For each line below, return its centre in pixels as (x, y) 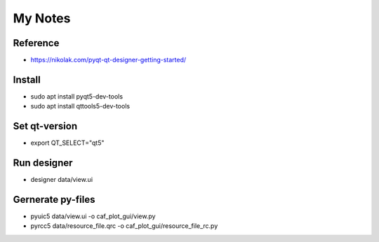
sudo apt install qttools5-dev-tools (80, 106)
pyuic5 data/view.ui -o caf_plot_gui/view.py (93, 216)
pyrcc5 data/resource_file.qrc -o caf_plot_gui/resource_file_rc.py (124, 226)
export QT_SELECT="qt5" (67, 143)
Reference (36, 43)
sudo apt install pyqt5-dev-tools (77, 96)
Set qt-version (45, 126)
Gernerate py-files (54, 199)
